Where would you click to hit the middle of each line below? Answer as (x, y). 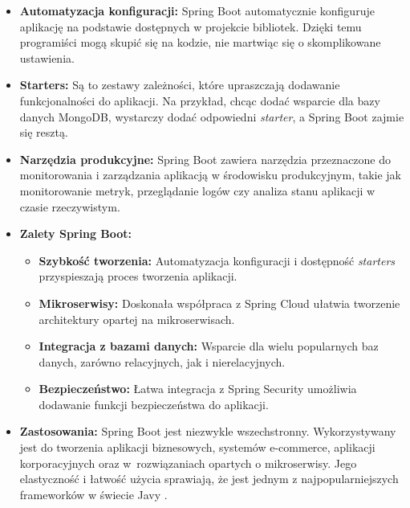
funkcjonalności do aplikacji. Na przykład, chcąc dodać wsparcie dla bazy (200, 100)
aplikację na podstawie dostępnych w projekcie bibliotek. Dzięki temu (191, 26)
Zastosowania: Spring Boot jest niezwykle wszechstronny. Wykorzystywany (208, 431)
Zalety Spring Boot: (76, 234)
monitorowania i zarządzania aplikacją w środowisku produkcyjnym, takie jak (210, 175)
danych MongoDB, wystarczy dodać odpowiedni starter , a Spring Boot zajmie (212, 116)
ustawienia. (47, 57)
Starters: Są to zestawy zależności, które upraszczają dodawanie (180, 85)
